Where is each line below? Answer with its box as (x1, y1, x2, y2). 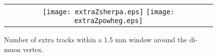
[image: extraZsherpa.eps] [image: (42, 8, 175, 16)
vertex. (23, 44, 44, 54)
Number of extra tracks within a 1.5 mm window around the (4, 34, 187, 44)
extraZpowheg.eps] (74, 17, 143, 25)
